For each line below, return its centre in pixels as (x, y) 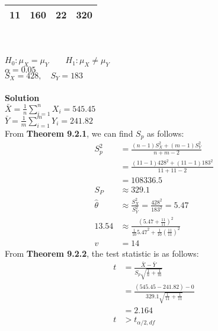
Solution (22, 98)
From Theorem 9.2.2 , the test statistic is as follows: (102, 253)
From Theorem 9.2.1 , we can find (69, 133)
